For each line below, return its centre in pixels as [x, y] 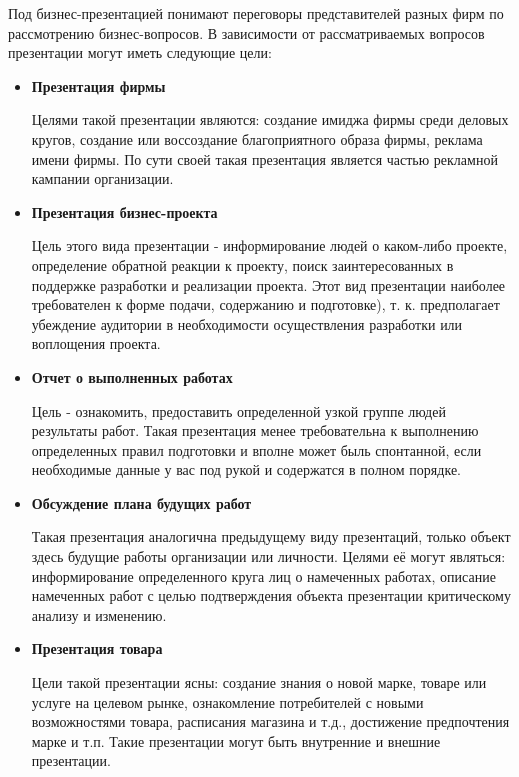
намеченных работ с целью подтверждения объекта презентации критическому [271, 595]
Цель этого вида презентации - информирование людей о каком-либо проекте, [269, 245]
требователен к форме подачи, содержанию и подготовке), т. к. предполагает [265, 304]
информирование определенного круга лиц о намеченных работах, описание [263, 575]
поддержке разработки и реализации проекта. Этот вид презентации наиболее [268, 284]
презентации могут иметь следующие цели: [140, 52]
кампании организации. [102, 178]
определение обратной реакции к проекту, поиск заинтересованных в [242, 264]
